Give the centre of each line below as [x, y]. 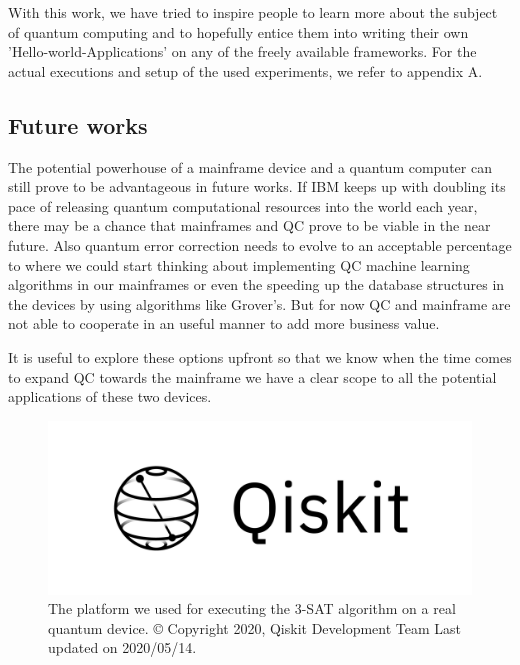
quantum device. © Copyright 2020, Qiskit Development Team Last [255, 627]
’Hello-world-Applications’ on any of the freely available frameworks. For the [242, 51]
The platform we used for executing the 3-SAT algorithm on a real [252, 608]
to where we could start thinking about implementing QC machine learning [239, 264]
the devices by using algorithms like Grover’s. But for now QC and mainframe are [259, 303]
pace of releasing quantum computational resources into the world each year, [243, 205]
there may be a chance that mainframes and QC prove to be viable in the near [249, 225]
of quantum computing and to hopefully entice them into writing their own [238, 31]
